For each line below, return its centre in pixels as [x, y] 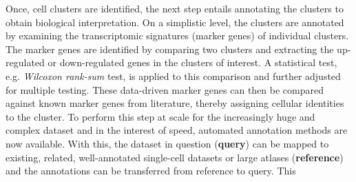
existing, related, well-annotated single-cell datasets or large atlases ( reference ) [175, 157]
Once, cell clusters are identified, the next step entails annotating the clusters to [175, 8]
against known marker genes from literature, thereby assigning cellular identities [175, 103]
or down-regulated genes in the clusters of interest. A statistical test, [192, 62]
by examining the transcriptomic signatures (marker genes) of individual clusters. [177, 36]
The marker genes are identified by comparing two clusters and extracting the [170, 49]
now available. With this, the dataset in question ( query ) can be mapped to [167, 143]
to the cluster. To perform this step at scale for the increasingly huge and [160, 116]
